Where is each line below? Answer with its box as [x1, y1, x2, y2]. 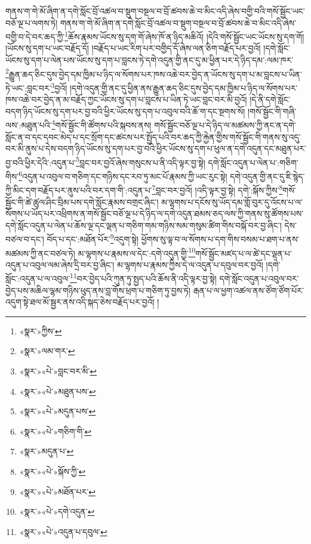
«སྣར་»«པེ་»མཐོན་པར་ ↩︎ [19, 485, 96, 497]
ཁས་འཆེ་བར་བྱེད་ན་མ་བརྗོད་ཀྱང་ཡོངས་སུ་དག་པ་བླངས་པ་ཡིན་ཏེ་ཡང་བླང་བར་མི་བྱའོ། [5, 93, 247, 106]
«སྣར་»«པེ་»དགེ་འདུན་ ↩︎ [19, 505, 95, 518]
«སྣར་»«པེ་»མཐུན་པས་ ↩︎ [19, 385, 96, 397]
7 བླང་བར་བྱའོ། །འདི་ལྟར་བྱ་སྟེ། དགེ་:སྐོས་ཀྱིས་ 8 [152, 182, 283, 196]
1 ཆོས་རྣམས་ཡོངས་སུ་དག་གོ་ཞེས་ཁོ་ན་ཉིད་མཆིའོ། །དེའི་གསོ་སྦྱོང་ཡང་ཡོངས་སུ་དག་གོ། [64, 29, 304, 42]
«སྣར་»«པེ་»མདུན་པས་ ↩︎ [19, 405, 96, 417]
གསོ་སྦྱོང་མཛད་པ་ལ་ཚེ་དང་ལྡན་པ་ [195, 247, 292, 259]
